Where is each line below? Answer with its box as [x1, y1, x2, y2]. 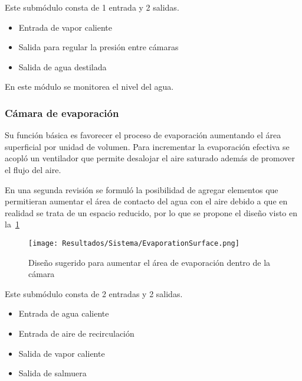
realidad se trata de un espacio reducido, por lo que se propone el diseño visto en [5, 206, 298, 219]
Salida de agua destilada [18, 60, 107, 73]
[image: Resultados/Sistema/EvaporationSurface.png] [28, 239, 239, 248]
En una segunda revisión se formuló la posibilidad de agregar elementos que [5, 183, 278, 196]
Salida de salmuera [18, 367, 87, 379]
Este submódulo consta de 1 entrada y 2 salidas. [5, 1, 179, 13]
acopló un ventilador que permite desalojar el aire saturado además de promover [5, 152, 296, 164]
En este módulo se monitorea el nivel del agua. [5, 80, 174, 93]
